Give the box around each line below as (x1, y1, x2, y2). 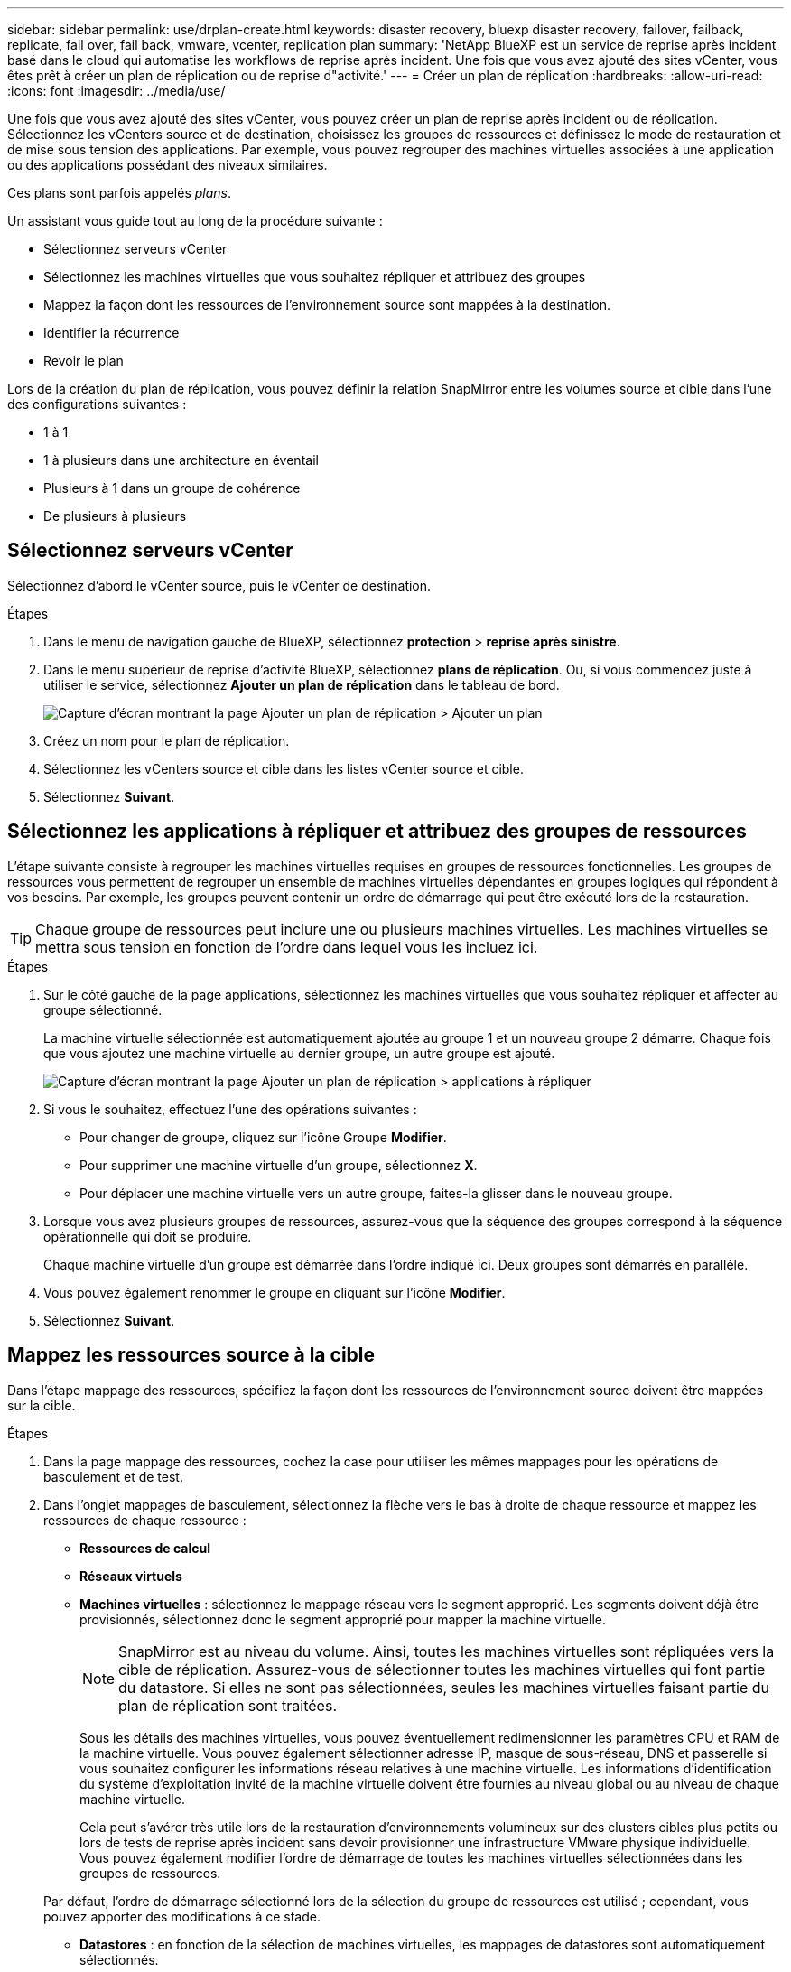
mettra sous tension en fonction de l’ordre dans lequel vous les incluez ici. (35, 937, 538, 956)
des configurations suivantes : (7, 396, 187, 412)
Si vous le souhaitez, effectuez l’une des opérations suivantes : (43, 1101, 417, 1117)
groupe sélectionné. (43, 1001, 163, 1018)
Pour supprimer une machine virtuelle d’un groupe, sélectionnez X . (79, 1157, 478, 1173)
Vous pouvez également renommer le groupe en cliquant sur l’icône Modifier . (43, 1284, 506, 1300)
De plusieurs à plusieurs (43, 508, 187, 524)
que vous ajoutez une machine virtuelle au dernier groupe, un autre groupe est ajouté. (43, 1045, 555, 1061)
